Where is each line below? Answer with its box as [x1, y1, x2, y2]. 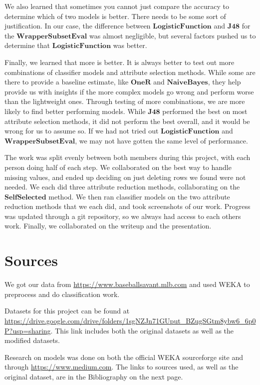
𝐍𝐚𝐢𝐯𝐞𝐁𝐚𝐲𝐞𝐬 [167, 79, 208, 86]
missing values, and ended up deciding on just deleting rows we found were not [4, 171, 246, 182]
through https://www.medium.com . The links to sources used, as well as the [4, 361, 239, 372]
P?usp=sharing [4, 325, 51, 335]
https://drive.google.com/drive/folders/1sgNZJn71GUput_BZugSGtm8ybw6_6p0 [4, 315, 256, 325]
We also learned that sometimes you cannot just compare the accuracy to [4, 1, 229, 11]
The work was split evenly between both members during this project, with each [4, 152, 251, 162]
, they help [208, 76, 241, 87]
